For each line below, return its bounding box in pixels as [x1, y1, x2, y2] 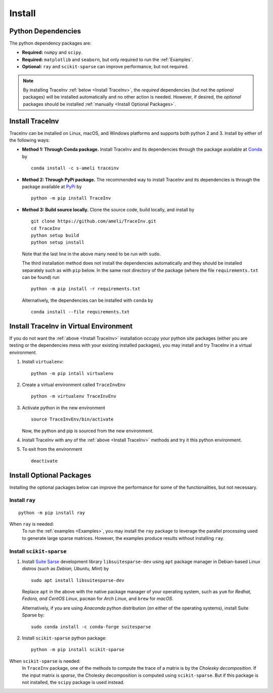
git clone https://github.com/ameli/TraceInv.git [31, 218, 157, 224]
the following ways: [9, 137, 50, 144]
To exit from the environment [22, 446, 82, 452]
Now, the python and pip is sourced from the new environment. [22, 428, 154, 434]
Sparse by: [22, 612, 45, 618]
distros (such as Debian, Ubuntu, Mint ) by [22, 566, 109, 572]
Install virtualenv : [22, 359, 64, 365]
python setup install [31, 240, 84, 245]
